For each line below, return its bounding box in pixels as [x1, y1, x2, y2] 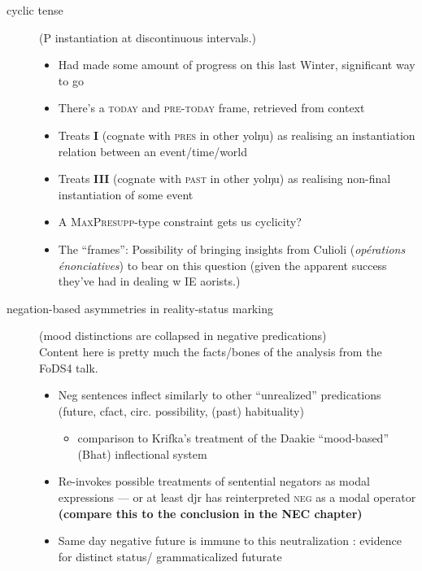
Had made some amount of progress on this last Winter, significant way [58, 56, 415, 73]
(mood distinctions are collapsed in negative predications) [39, 327, 327, 344]
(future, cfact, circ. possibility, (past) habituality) [58, 402, 304, 419]
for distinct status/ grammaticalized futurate [58, 547, 282, 564]
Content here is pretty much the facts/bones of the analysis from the [39, 342, 382, 360]
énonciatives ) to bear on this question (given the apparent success [58, 256, 387, 273]
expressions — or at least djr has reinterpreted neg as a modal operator [58, 489, 416, 506]
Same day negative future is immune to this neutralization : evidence [58, 532, 402, 549]
